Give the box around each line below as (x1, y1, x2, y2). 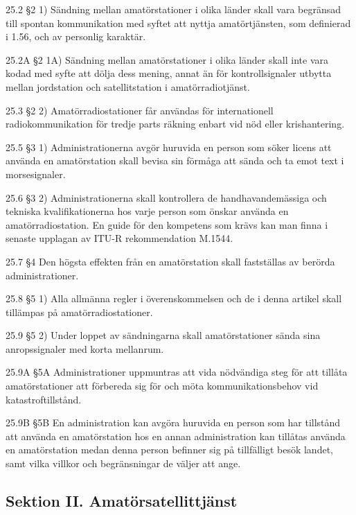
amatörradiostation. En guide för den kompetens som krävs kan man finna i (6, 217, 328, 232)
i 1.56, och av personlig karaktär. (6, 29, 146, 44)
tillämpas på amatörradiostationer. (6, 304, 153, 319)
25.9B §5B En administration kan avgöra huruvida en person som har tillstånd (6, 415, 341, 430)
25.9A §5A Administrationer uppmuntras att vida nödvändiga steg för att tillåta (6, 365, 348, 379)
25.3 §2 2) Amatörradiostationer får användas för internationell (6, 103, 274, 117)
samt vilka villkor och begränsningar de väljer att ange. (6, 456, 241, 471)
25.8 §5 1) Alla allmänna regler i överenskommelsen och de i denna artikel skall (6, 291, 342, 306)
